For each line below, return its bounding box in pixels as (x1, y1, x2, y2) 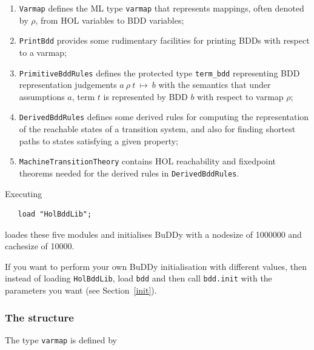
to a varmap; (19, 45, 67, 58)
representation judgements (19, 78, 117, 91)
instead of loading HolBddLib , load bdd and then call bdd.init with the (5, 272, 272, 284)
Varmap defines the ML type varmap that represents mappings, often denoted (19, 2, 304, 14)
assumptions (19, 90, 65, 103)
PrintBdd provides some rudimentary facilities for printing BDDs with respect (19, 34, 310, 47)
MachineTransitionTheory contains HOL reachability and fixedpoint (19, 155, 276, 167)
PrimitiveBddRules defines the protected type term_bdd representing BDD (19, 66, 300, 79)
